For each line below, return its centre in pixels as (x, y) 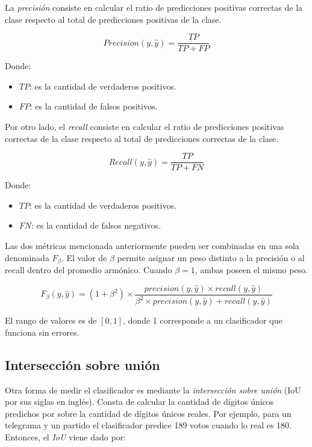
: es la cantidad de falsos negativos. (96, 225)
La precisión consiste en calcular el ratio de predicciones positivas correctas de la (154, 7)
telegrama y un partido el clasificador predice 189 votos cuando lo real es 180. (148, 425)
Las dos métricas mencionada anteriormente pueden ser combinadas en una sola (152, 246)
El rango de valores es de (51, 320)
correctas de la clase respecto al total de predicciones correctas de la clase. (142, 138)
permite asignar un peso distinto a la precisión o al (211, 257)
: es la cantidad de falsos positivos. (94, 106)
